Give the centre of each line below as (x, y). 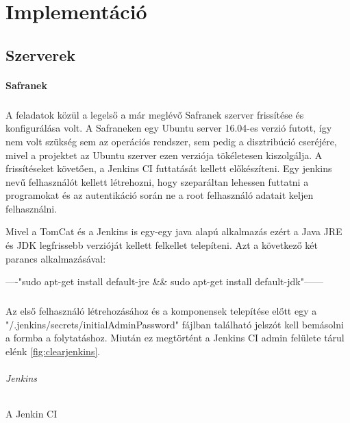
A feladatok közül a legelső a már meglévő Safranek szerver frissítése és (155, 114)
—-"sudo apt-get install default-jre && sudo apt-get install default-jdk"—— (164, 281)
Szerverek (41, 55)
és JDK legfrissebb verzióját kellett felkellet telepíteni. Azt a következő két (162, 245)
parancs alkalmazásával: (56, 258)
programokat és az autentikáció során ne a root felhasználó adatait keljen (160, 195)
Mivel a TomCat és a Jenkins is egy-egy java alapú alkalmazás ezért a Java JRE (174, 231)
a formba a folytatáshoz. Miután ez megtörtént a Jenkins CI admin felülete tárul (175, 338)
